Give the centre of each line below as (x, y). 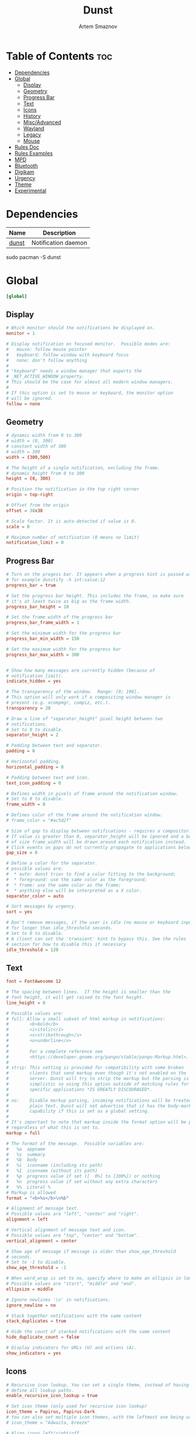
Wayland (34, 128)
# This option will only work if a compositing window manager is (88, 697)
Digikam (24, 172)
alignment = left (27, 1220)
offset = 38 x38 (24, 510)
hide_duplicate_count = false (43, 1337)
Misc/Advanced (42, 122)
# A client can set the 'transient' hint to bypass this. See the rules (96, 939)
